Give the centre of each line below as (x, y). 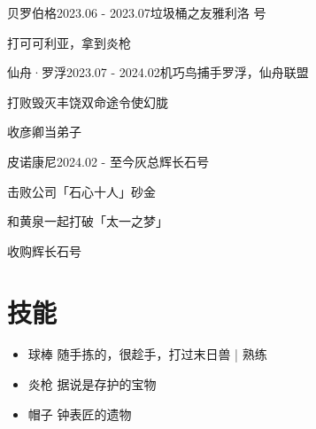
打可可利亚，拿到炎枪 (69, 42)
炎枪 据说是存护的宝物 (92, 384)
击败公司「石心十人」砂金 (81, 191)
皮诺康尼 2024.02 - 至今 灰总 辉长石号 (108, 161)
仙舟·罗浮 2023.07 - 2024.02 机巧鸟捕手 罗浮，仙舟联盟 (158, 72)
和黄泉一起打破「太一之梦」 (88, 221)
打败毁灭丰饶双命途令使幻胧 (88, 101)
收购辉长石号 (44, 250)
